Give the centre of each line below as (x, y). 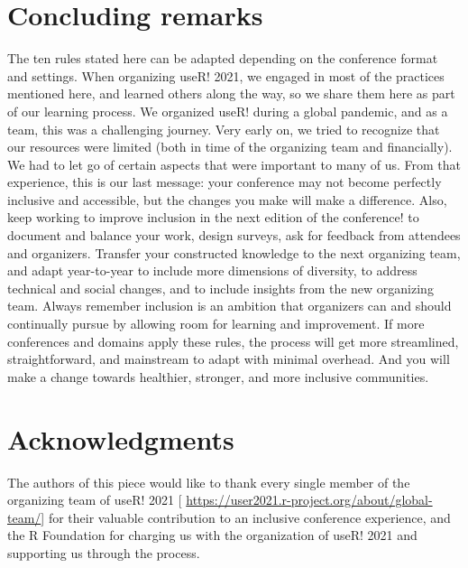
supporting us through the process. (104, 552)
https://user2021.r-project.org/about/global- (309, 500)
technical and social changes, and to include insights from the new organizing (220, 288)
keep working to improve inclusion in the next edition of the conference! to (213, 217)
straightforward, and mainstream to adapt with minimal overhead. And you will (229, 359)
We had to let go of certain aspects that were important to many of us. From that (234, 164)
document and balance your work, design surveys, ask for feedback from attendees (234, 235)
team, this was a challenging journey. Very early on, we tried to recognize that (224, 129)
